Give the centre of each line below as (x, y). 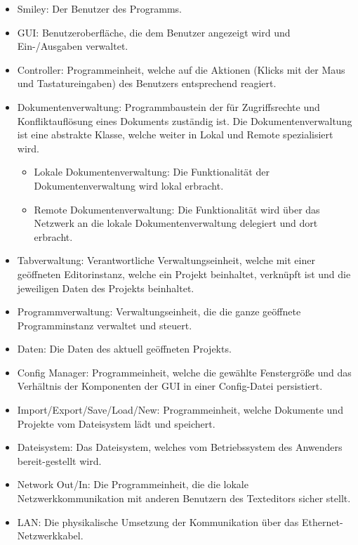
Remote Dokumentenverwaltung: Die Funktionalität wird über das (177, 209)
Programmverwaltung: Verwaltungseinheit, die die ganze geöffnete (159, 311)
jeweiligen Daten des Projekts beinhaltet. (106, 288)
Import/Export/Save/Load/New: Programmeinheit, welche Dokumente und (180, 410)
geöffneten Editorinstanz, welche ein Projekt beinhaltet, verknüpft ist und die (184, 274)
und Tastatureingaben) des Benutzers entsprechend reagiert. (147, 83)
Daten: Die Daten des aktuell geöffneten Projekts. (124, 349)
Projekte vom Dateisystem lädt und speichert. (116, 423)
